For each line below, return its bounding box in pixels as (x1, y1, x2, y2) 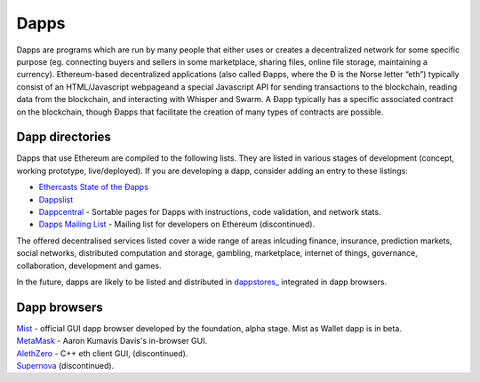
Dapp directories (16, 130, 111, 145)
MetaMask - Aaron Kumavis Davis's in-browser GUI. (16, 336, 208, 346)
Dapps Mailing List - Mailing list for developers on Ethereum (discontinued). (38, 219, 316, 230)
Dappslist (38, 194, 74, 204)
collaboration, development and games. (16, 260, 162, 271)
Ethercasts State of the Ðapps (38, 182, 148, 193)
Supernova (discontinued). (16, 361, 115, 370)
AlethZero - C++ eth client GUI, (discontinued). (16, 347, 188, 359)
